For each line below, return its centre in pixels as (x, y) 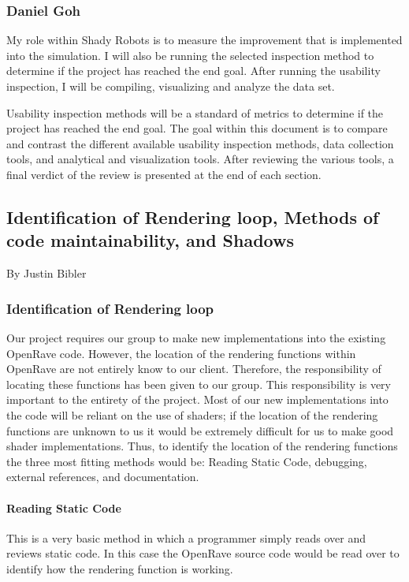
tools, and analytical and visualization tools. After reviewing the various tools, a (200, 159)
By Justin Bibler (46, 273)
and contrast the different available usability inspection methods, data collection (200, 143)
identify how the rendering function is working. (120, 568)
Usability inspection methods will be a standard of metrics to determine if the (195, 112)
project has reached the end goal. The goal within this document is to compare (197, 128)
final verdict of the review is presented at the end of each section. (164, 174)
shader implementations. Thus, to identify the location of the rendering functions (202, 446)
